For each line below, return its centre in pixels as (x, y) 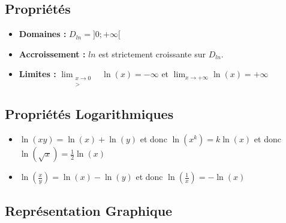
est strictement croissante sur (152, 54)
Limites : (37, 74)
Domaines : (43, 34)
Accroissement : (52, 54)
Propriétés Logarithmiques (89, 114)
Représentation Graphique (89, 210)
